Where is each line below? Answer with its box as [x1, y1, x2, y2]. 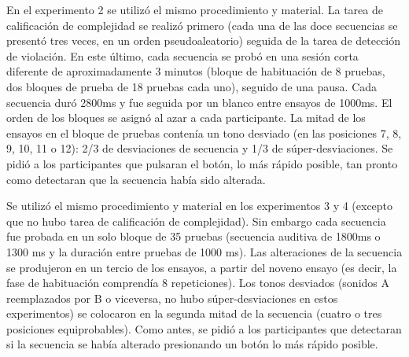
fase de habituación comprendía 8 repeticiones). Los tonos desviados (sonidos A [6, 274, 389, 291]
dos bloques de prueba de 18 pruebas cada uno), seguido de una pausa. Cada [6, 78, 378, 94]
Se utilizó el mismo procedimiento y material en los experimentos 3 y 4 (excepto [6, 197, 393, 214]
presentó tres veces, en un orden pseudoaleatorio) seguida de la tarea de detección [6, 32, 401, 49]
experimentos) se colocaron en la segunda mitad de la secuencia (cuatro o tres [6, 305, 382, 322]
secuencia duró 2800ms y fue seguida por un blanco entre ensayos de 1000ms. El [6, 94, 392, 110]
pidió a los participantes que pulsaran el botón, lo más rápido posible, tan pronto [6, 155, 398, 171]
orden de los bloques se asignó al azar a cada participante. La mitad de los [6, 109, 366, 126]
